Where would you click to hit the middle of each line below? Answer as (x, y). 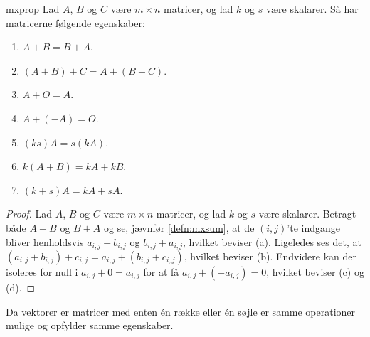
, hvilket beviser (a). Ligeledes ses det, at (272, 241)
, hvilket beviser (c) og (315, 271)
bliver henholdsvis (45, 241)
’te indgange (314, 227)
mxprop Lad (33, 9)
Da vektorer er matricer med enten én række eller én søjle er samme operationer (181, 311)
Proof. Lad (29, 214)
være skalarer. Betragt (307, 214)
